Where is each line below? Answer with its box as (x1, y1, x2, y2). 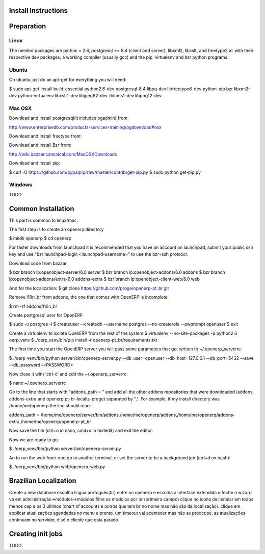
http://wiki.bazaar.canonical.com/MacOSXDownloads (9, 151, 117, 157)
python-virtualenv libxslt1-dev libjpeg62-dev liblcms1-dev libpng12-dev (18, 93, 162, 99)
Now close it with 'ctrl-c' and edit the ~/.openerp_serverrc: (9, 371, 128, 377)
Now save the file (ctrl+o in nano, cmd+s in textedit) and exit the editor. (9, 427, 153, 434)
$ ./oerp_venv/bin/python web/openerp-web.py (9, 464, 106, 470)
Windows (9, 182, 32, 188)
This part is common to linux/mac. (9, 217, 78, 223)
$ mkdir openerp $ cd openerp (9, 236, 72, 241)
